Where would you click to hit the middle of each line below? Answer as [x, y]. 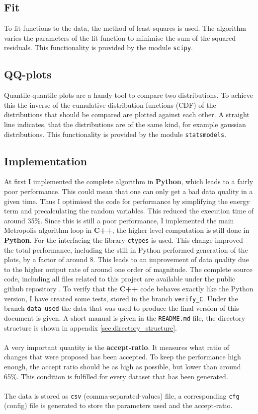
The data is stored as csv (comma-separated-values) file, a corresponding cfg [122, 395]
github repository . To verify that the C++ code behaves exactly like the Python [129, 289]
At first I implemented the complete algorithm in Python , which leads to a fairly [129, 181]
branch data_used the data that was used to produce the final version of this [122, 308]
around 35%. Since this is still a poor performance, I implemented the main [119, 220]
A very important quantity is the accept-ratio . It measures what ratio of [117, 347]
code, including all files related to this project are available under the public [120, 279]
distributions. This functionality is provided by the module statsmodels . [115, 134]
